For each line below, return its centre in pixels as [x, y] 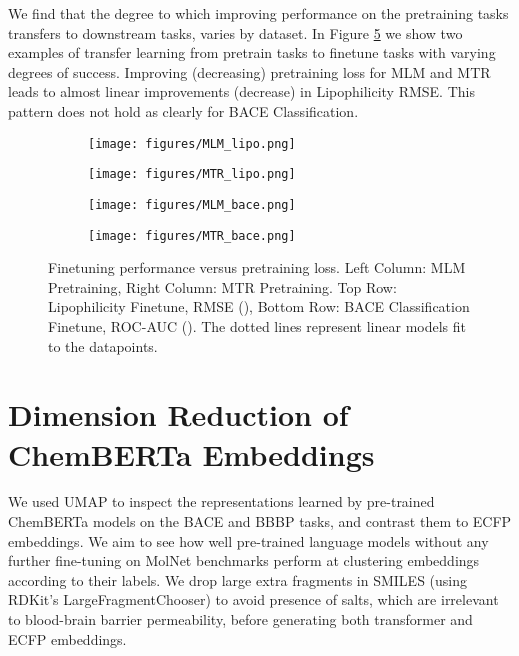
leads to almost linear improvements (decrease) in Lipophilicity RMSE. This [241, 91]
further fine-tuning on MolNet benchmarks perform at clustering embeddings [244, 560]
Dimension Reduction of [178, 414]
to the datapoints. [103, 345]
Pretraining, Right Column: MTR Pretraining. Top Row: [222, 286]
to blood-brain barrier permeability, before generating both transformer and [240, 619]
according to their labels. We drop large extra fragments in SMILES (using [238, 579]
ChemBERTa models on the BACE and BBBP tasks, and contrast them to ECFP [260, 521]
